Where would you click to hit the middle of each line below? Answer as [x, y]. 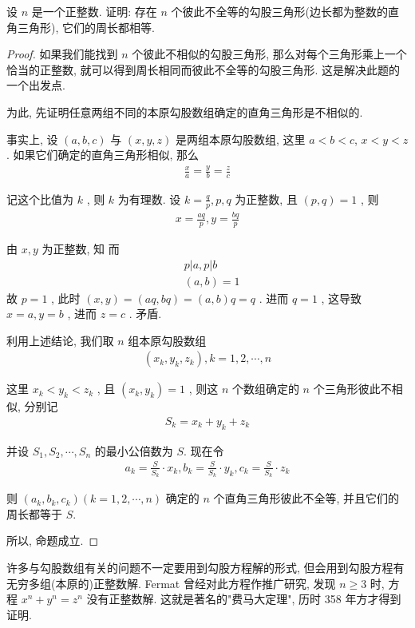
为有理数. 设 [149, 199]
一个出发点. [36, 85]
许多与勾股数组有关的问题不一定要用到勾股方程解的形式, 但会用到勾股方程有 [206, 567]
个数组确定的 [265, 389]
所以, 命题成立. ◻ [53, 541]
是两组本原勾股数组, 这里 [240, 139]
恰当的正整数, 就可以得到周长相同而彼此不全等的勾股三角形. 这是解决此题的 [204, 69]
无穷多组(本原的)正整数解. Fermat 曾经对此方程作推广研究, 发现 [171, 583]
